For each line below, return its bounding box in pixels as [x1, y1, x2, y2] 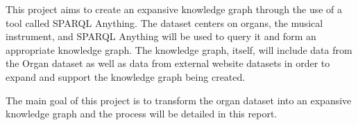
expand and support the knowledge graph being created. [6, 69, 246, 84]
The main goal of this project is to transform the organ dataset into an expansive [6, 93, 352, 107]
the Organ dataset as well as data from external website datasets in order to [6, 56, 330, 70]
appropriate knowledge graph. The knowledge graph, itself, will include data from [6, 42, 352, 57]
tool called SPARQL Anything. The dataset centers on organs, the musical [6, 15, 323, 30]
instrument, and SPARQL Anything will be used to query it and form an [6, 29, 316, 44]
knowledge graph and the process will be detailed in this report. [6, 106, 278, 121]
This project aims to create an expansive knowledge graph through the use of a [6, 2, 343, 16]
